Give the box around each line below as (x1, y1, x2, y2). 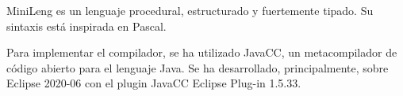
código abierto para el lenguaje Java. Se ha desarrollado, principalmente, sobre (6, 59, 389, 76)
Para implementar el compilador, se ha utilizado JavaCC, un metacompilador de (6, 44, 397, 61)
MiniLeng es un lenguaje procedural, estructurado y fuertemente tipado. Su (6, 2, 374, 18)
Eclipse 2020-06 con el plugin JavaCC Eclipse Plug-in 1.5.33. (6, 75, 301, 91)
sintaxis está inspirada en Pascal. (6, 17, 167, 34)
